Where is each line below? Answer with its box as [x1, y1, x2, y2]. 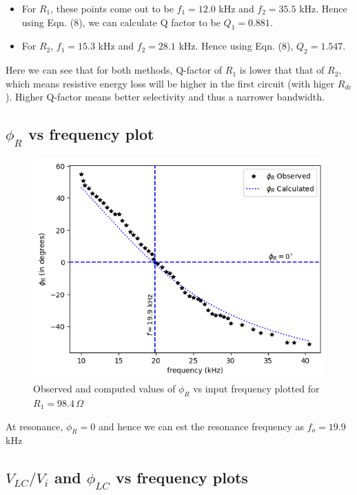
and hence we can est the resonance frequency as [98, 419, 305, 433]
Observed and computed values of [33, 381, 176, 396]
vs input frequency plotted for [193, 381, 320, 396]
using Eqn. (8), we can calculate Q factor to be [21, 14, 221, 29]
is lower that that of [239, 63, 325, 77]
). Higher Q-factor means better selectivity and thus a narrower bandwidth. [6, 89, 325, 104]
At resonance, [6, 419, 63, 433]
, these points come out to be [50, 1, 174, 15]
